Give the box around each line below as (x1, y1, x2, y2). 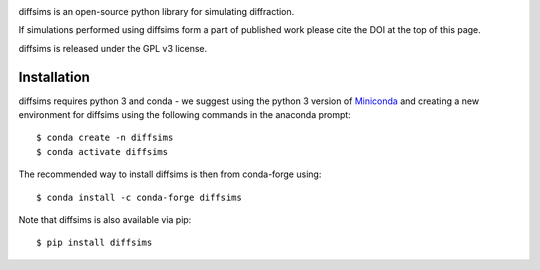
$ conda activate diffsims (36, 146, 169, 157)
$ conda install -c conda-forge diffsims (36, 191, 242, 203)
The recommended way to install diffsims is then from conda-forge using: (18, 168, 322, 180)
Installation (18, 68, 90, 85)
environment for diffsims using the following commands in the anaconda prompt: (18, 109, 352, 121)
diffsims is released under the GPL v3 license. (18, 42, 208, 54)
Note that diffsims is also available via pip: (18, 214, 192, 226)
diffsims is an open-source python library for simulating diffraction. (18, 6, 295, 17)
